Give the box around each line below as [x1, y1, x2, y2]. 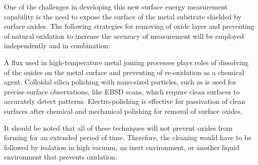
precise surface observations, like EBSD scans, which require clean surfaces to [4, 86, 240, 96]
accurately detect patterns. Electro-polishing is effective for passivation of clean [4, 96, 246, 106]
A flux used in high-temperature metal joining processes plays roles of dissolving [4, 57, 249, 67]
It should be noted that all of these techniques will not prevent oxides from [4, 122, 233, 133]
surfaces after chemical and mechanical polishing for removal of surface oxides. [4, 105, 243, 116]
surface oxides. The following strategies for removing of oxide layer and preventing [4, 21, 255, 31]
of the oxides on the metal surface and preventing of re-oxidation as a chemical [4, 67, 244, 77]
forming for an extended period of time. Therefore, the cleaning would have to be [4, 132, 252, 143]
